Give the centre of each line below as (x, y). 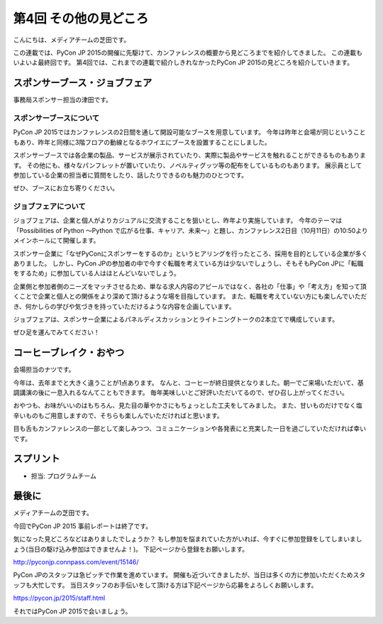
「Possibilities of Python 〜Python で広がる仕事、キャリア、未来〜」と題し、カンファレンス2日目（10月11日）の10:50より (190, 230)
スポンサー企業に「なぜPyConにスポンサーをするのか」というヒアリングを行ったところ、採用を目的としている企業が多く (190, 253)
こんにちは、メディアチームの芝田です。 (72, 40)
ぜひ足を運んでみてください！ (56, 332)
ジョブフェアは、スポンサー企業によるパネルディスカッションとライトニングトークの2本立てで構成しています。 (176, 319)
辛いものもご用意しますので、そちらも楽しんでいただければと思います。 (118, 415)
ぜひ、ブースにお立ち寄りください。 (66, 188)
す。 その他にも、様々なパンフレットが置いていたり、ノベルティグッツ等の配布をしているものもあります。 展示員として (188, 165)
